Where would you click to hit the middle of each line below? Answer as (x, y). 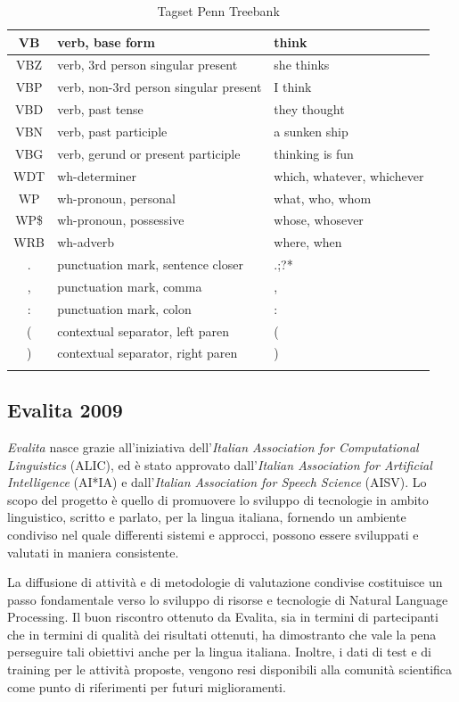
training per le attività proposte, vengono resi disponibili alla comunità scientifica (230, 669)
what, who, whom (323, 198)
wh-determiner (97, 175)
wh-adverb (86, 242)
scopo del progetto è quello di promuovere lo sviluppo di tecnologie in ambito (218, 499)
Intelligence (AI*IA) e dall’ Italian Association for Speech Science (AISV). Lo (217, 482)
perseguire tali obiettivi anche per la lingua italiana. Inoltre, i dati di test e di (219, 652)
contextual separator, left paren (143, 330)
